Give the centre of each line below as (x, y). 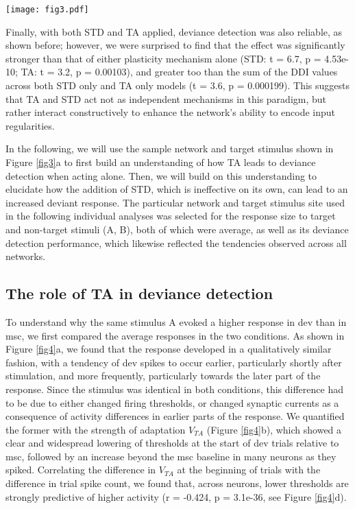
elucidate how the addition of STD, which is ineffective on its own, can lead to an (177, 189)
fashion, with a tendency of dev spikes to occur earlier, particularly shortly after (174, 362)
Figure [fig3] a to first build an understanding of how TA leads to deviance (161, 162)
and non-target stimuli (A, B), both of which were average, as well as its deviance (177, 229)
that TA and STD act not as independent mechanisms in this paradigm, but (166, 98)
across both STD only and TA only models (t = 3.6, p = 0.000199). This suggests (178, 85)
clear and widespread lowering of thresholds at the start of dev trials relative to (172, 443)
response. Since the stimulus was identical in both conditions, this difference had (174, 389)
